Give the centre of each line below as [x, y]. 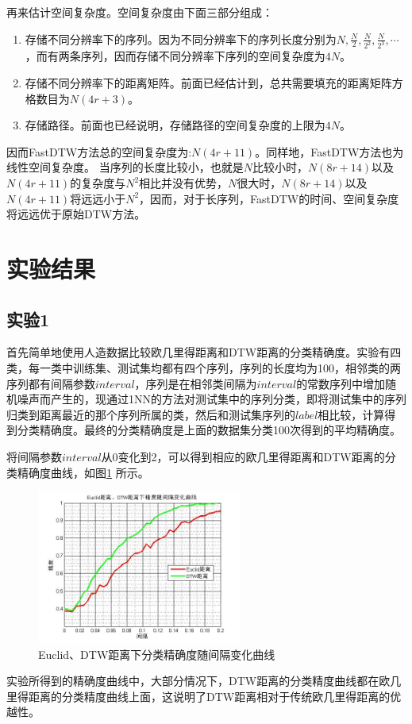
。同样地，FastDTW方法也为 [329, 151]
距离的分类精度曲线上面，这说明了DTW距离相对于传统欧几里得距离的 [209, 696]
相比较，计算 [351, 414]
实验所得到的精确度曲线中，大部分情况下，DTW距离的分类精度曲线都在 [193, 681]
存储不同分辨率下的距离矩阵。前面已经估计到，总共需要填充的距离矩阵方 [214, 83]
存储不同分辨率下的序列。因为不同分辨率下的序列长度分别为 [181, 39]
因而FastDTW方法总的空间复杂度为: [99, 151]
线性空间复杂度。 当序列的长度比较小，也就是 [125, 167]
